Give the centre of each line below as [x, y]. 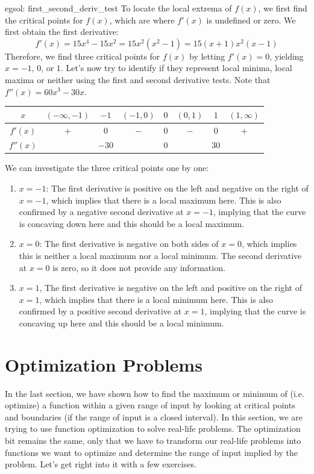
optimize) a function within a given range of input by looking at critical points [150, 405]
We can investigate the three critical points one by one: [107, 168]
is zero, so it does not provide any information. [139, 267]
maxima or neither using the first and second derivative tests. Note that [138, 79]
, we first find [283, 8]
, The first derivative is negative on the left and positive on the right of [171, 288]
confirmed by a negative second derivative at [101, 212]
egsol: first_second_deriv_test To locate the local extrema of [118, 8]
